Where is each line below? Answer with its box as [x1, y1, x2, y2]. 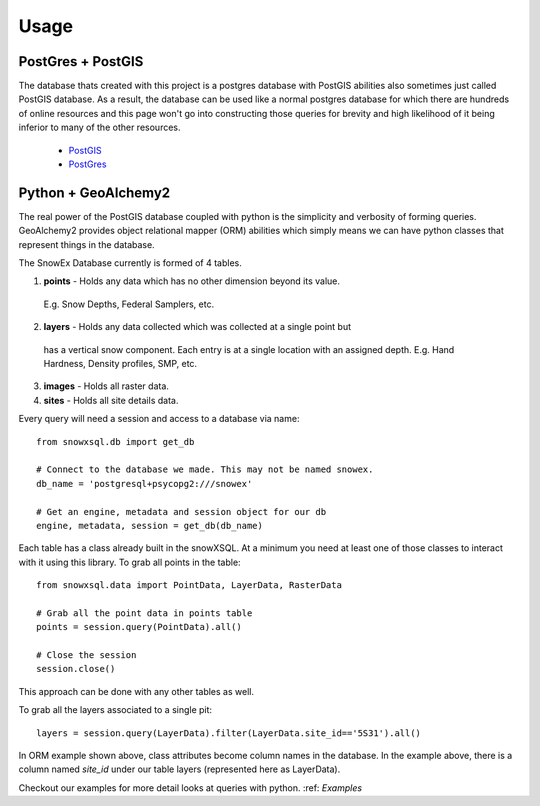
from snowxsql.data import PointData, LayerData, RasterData [36, 580, 342, 591]
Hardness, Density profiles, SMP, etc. [43, 358, 198, 370]
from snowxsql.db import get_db [36, 436, 195, 447]
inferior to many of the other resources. [18, 121, 181, 134]
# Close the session [36, 650, 137, 661]
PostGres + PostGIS [18, 53, 144, 70]
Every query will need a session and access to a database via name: [18, 413, 300, 425]
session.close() [36, 663, 116, 675]
